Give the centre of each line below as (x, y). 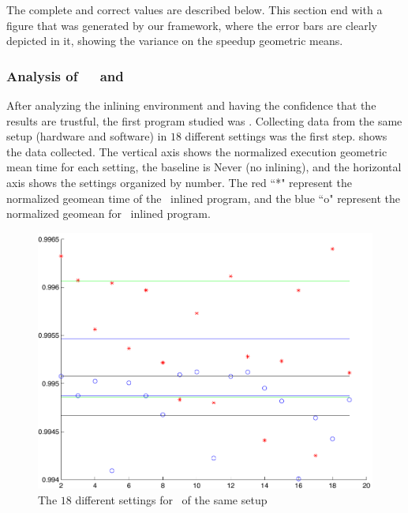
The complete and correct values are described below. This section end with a (195, 9)
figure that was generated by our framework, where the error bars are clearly (192, 25)
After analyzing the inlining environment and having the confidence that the (191, 105)
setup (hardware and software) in (87, 136)
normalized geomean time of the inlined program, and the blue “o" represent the (203, 198)
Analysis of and (65, 75)
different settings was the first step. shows (286, 136)
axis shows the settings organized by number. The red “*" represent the (179, 182)
